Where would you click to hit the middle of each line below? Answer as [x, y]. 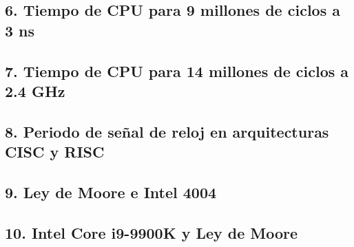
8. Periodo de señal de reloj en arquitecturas [167, 131]
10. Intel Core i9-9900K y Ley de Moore [152, 232]
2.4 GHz [35, 90]
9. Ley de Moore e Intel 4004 [111, 192]
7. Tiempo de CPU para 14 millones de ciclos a [177, 71]
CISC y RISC [55, 152]
